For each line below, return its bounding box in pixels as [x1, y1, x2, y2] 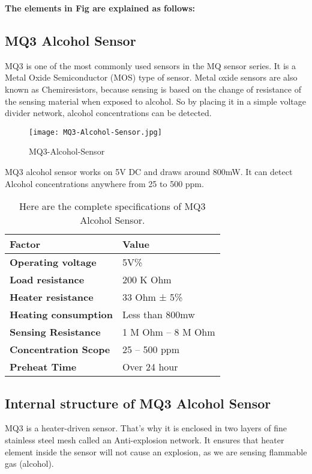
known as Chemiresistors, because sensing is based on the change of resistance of [5, 82, 302, 95]
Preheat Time [10, 360, 77, 374]
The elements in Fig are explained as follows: [5, 2, 196, 14]
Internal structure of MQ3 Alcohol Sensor [5, 393, 271, 412]
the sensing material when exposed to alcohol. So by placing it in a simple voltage [5, 94, 306, 107]
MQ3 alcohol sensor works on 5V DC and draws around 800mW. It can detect [5, 165, 293, 178]
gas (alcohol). [5, 457, 54, 470]
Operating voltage [10, 255, 97, 269]
